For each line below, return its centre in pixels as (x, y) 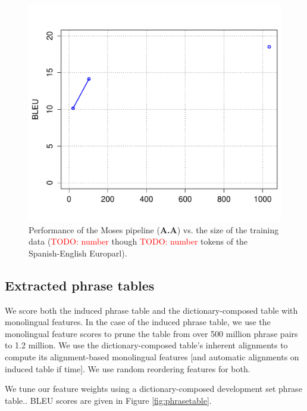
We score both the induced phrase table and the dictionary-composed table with (151, 310)
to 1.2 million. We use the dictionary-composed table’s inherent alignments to (146, 345)
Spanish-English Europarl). (78, 253)
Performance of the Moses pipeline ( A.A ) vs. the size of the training (154, 229)
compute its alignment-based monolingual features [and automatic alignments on (152, 357)
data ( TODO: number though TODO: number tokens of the (138, 241)
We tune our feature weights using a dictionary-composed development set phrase (153, 389)
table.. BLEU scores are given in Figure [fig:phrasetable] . (108, 400)
